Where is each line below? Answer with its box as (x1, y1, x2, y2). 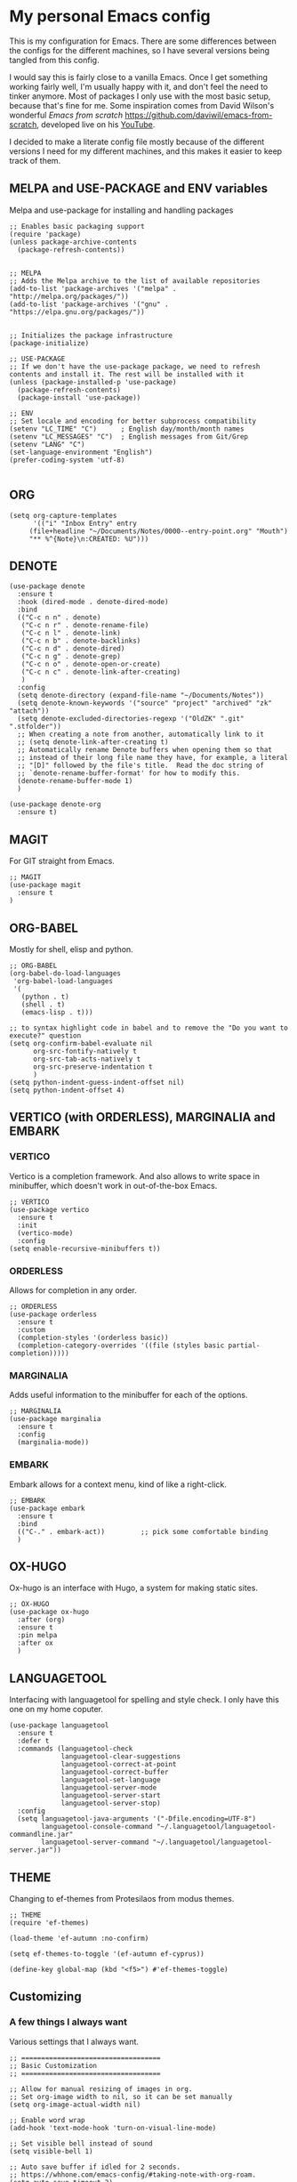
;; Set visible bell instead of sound (9, 2138, 153, 2148)
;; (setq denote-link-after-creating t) (17, 738, 169, 747)
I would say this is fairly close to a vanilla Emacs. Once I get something (9, 71, 269, 82)
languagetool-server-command (41, 1838, 149, 1847)
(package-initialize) (9, 338, 90, 348)
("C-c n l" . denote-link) (20, 629, 122, 638)
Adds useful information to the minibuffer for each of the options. (9, 1390, 248, 1401)
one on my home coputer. (9, 1704, 104, 1715)
